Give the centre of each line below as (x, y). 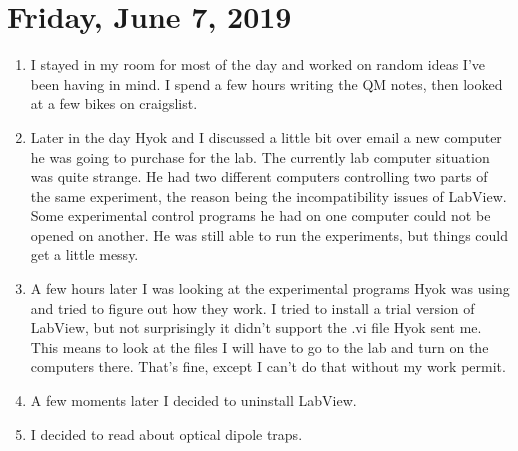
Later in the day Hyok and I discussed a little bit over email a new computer (266, 136)
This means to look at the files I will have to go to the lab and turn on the (259, 346)
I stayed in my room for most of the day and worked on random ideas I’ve (257, 64)
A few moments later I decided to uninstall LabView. (193, 400)
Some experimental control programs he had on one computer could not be (260, 215)
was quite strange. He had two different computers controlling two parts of (259, 176)
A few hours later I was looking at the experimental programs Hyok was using (270, 288)
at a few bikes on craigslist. (114, 103)
